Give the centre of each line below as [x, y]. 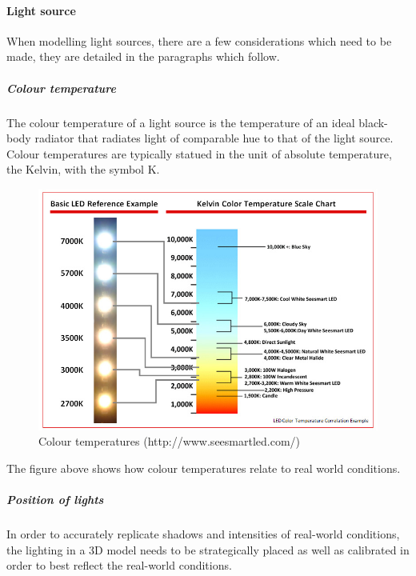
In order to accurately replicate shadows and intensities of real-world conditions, [203, 534]
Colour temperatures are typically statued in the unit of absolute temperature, [199, 153]
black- [373, 122]
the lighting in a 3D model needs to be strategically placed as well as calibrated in [208, 549]
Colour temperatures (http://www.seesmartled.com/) [170, 441]
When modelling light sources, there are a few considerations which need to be [199, 40]
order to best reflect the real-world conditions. [119, 565]
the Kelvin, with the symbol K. [83, 169]
